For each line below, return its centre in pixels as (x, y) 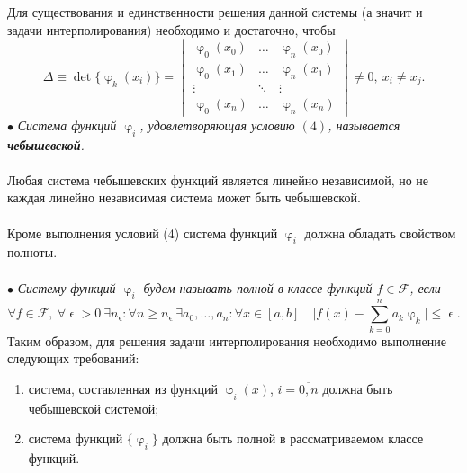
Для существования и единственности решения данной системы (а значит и (215, 12)
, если (425, 287)
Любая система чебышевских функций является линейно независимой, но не (218, 179)
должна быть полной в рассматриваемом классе (293, 438)
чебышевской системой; (94, 408)
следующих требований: (73, 358)
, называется (364, 125)
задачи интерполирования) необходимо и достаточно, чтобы (171, 29)
